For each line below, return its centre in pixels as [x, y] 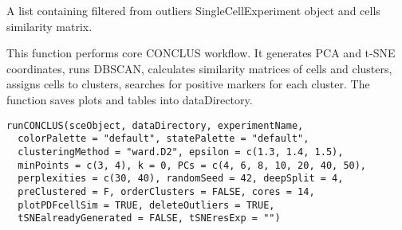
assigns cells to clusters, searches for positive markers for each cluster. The [188, 84]
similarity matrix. [49, 26]
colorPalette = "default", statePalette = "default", [164, 139]
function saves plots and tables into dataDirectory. [130, 99]
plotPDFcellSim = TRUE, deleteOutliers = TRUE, [146, 205]
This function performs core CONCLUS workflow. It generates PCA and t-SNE [201, 53]
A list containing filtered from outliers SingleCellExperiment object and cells [193, 10]
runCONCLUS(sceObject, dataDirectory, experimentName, [155, 125]
